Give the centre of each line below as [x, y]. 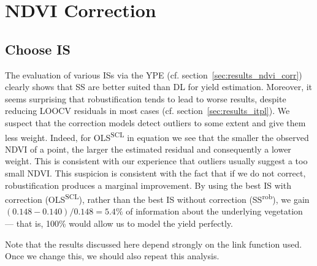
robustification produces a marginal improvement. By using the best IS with [148, 185]
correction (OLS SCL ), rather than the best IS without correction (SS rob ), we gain [157, 198]
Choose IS [38, 49]
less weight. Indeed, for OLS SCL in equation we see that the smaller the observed [157, 136]
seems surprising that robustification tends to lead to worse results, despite [146, 98]
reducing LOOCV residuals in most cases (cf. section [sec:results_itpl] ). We [147, 111]
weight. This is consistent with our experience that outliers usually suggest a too [156, 161]
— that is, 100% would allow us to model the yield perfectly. [119, 223]
